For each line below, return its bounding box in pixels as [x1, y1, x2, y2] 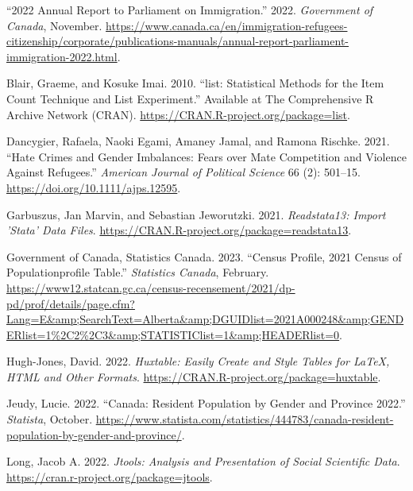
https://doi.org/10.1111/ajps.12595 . [6, 179, 181, 195]
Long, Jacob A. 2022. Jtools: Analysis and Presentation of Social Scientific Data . [6, 453, 400, 470]
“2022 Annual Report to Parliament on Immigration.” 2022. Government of [6, 2, 373, 17]
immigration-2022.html [6, 48, 118, 64]
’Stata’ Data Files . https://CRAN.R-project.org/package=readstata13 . [6, 222, 352, 238]
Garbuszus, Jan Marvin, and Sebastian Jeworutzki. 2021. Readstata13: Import [6, 206, 386, 222]
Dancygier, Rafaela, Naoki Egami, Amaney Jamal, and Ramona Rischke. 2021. [6, 133, 390, 149]
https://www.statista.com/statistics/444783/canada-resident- [95, 411, 394, 427]
